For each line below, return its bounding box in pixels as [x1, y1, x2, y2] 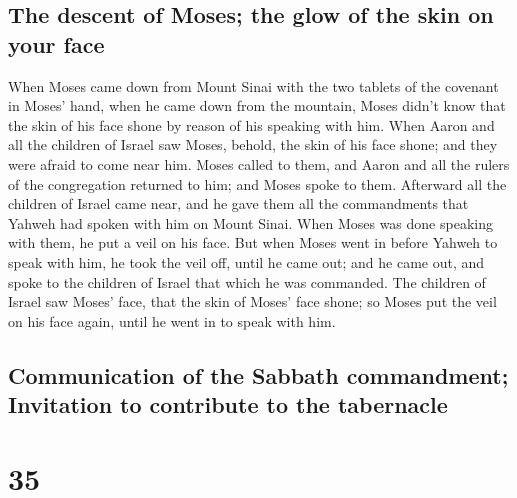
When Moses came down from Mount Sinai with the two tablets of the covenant [8, 75, 499, 96]
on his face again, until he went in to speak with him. [8, 310, 336, 331]
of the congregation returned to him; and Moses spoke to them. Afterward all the [8, 173, 507, 194]
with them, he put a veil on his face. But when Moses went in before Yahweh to [8, 232, 498, 253]
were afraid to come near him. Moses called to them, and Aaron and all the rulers [8, 153, 510, 174]
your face [8, 28, 105, 59]
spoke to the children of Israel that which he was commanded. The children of [8, 271, 486, 292]
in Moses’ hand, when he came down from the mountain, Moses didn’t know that [8, 95, 506, 116]
